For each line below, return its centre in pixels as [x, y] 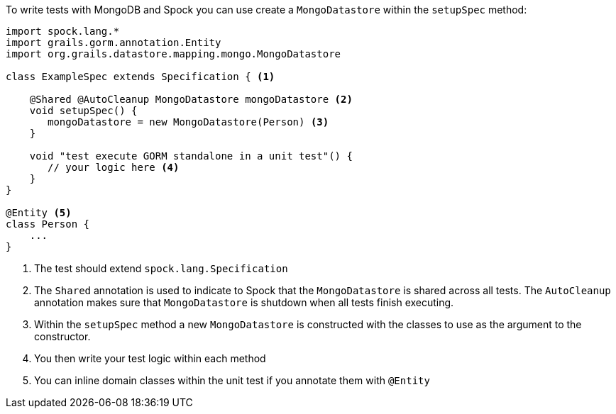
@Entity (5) [39, 213]
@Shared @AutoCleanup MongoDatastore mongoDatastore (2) [191, 99]
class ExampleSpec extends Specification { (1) [141, 77]
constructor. [62, 336]
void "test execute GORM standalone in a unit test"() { [191, 156]
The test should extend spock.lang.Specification [161, 268]
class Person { [48, 224]
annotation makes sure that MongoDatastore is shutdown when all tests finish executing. [244, 302]
